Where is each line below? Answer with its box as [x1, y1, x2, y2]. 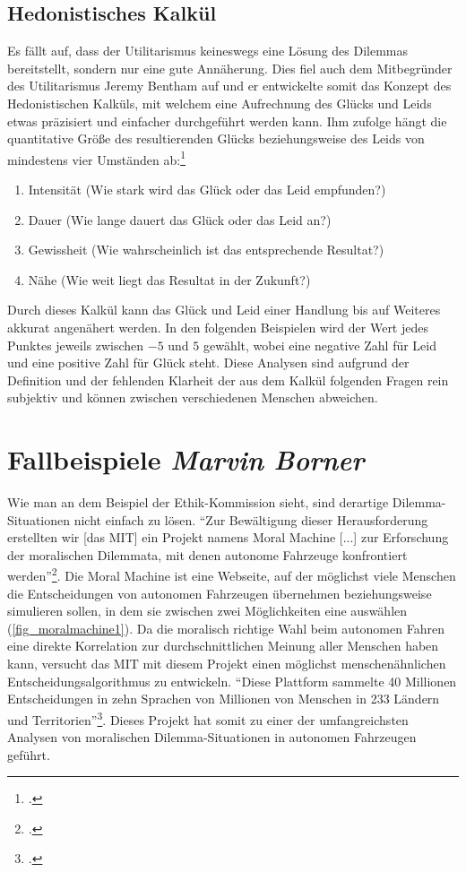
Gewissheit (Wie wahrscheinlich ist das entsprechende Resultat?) [28, 240, 384, 259]
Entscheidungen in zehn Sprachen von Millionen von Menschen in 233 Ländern [7, 689, 440, 708]
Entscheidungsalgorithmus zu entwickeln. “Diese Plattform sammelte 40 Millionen [7, 671, 457, 690]
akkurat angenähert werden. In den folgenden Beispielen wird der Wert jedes [7, 317, 428, 336]
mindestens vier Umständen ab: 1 [7, 147, 186, 168]
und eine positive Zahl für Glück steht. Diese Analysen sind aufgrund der [7, 353, 410, 372]
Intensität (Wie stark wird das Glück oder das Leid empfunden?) [28, 180, 386, 199]
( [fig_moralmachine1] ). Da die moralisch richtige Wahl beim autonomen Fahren [7, 618, 444, 637]
